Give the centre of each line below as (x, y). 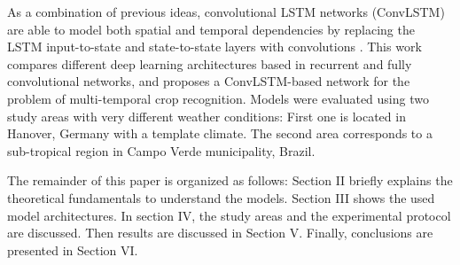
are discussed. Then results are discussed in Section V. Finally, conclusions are (220, 233)
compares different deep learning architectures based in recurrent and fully (210, 63)
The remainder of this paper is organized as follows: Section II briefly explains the (230, 180)
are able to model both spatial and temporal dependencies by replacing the (211, 29)
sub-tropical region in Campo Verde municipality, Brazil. (161, 150)
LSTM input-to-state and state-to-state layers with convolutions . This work (214, 47)
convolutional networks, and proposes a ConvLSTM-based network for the (209, 81)
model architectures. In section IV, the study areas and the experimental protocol (229, 215)
